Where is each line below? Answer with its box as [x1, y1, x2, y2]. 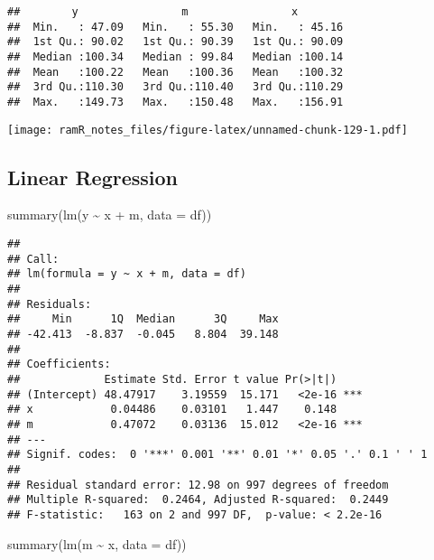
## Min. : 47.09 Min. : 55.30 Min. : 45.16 [7, 20, 344, 33]
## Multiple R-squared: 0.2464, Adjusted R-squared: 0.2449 [7, 493, 389, 507]
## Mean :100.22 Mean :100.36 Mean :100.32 [7, 65, 344, 79]
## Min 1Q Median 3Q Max [7, 313, 279, 326]
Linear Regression [7, 163, 178, 191]
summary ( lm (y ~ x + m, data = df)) [7, 205, 212, 224]
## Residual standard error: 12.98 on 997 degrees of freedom [7, 478, 389, 491]
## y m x [7, 5, 299, 18]
